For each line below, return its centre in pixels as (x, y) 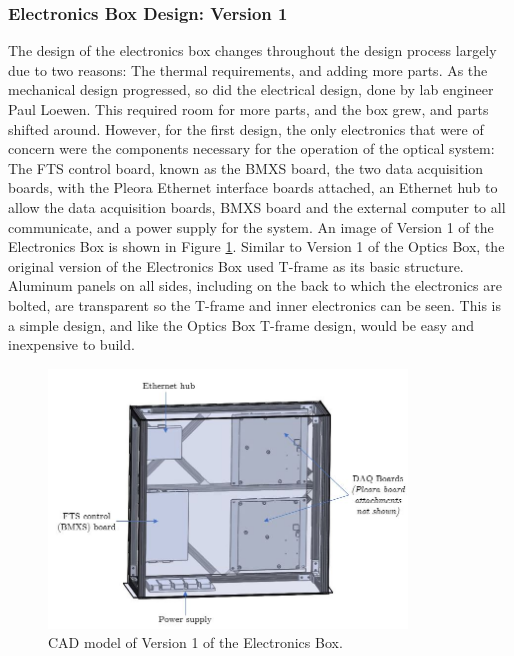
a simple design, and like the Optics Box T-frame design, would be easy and (241, 324)
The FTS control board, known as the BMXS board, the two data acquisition (246, 167)
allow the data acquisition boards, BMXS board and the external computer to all (257, 206)
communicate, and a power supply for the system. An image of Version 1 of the (251, 226)
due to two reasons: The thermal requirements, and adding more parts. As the (248, 69)
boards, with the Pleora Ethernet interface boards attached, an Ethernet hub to (253, 187)
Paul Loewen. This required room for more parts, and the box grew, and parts (248, 109)
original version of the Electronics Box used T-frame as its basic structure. (236, 265)
